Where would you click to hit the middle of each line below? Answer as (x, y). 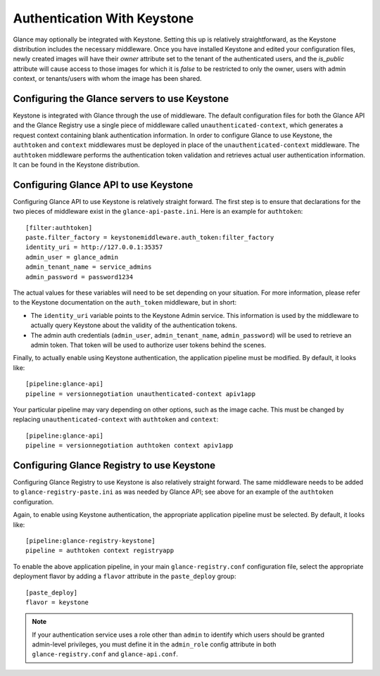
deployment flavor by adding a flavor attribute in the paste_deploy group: (125, 576)
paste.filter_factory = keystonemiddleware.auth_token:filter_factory (150, 238)
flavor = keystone (57, 602)
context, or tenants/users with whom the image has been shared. (107, 79)
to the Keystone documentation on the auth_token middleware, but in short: (125, 302)
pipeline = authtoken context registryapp (100, 551)
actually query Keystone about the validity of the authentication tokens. (134, 325)
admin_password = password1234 (80, 277)
